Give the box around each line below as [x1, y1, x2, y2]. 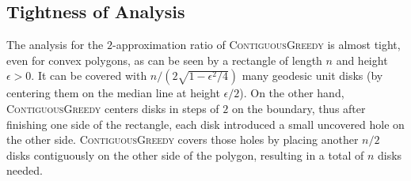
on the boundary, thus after [231, 100, 366, 116]
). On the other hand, [239, 85, 344, 101]
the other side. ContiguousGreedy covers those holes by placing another [6, 131, 359, 148]
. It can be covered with [31, 67, 147, 84]
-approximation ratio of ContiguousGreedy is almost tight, [112, 36, 401, 53]
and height [336, 51, 388, 68]
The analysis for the [6, 36, 104, 53]
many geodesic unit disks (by [242, 67, 383, 84]
